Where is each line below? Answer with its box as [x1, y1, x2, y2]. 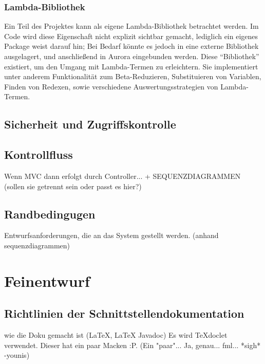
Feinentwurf [4, 270, 90, 291]
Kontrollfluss [4, 147, 73, 162]
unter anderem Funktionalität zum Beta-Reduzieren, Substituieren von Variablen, [4, 71, 261, 82]
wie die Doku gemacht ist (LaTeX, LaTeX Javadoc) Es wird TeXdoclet [4, 330, 228, 340]
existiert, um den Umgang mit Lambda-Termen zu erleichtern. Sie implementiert [4, 61, 258, 71]
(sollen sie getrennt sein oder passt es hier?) [4, 180, 142, 191]
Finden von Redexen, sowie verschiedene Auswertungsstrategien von [4, 81, 218, 92]
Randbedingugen [4, 206, 96, 222]
